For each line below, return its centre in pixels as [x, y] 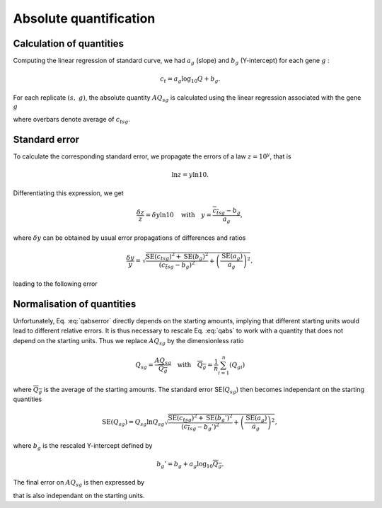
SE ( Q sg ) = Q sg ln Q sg [133, 423]
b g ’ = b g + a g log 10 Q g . [190, 465]
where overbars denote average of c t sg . [72, 120]
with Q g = [195, 366]
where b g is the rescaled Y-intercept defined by [83, 446]
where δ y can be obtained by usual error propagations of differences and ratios [129, 238]
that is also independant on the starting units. [79, 495]
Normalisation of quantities [75, 304]
